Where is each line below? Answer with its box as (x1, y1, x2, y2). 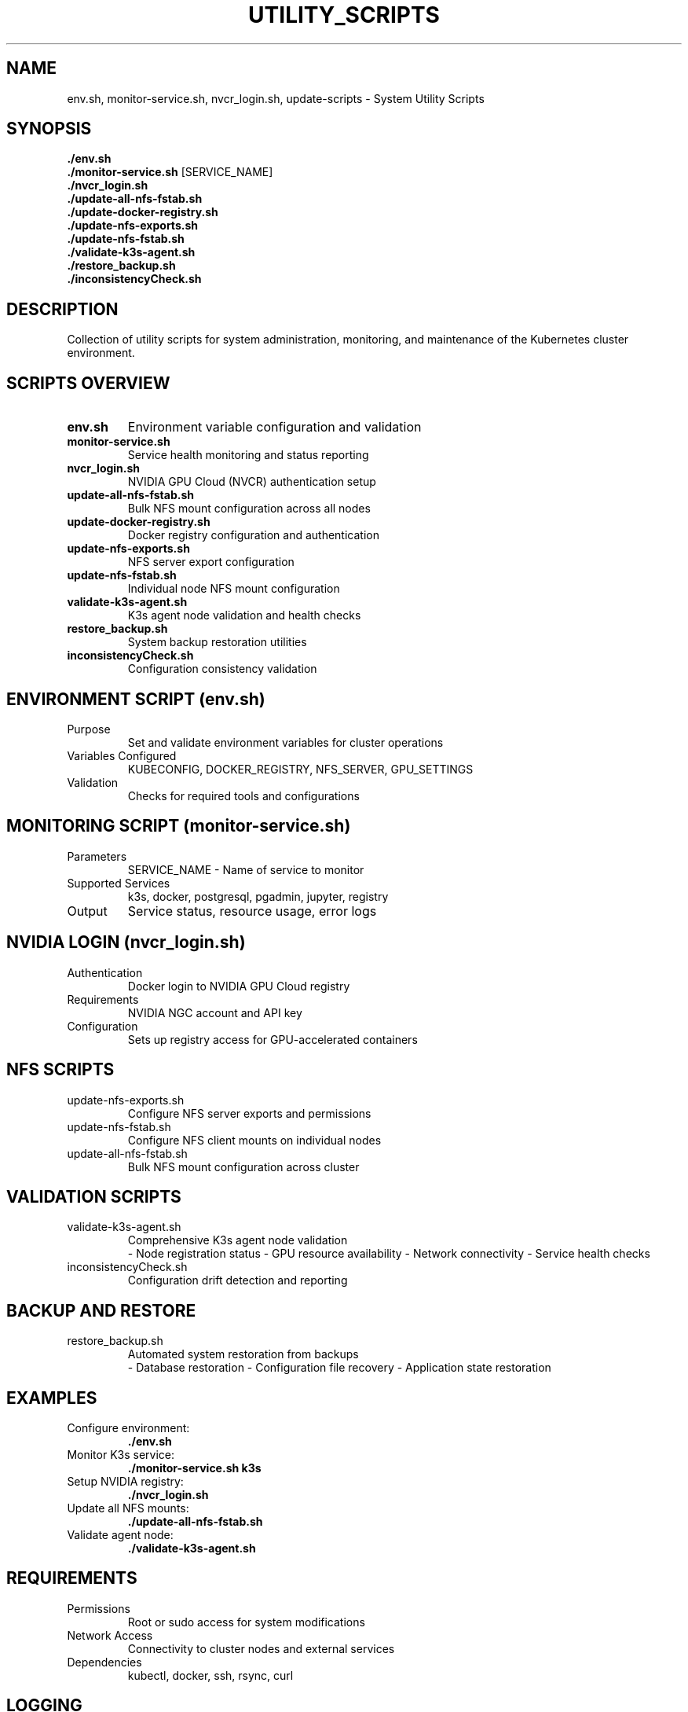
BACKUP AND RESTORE (6, 1300, 196, 1321)
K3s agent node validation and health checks (127, 608, 361, 623)
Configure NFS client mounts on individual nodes (127, 1133, 382, 1147)
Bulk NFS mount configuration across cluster (127, 1159, 360, 1174)
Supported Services (67, 876, 170, 890)
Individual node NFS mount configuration (127, 582, 340, 596)
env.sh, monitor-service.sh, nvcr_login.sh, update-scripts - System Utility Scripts (67, 91, 485, 105)
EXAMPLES (6, 1387, 97, 1408)
